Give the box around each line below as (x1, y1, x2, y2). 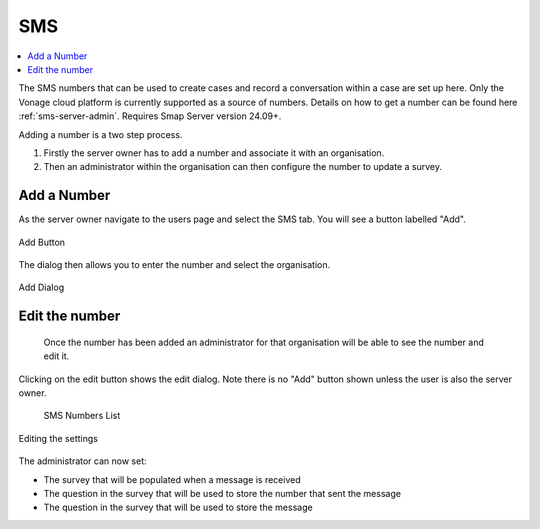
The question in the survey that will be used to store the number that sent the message (43, 487, 402, 499)
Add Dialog (18, 281, 65, 294)
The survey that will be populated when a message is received (43, 473, 301, 485)
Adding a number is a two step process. (18, 128, 183, 140)
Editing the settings (18, 432, 99, 444)
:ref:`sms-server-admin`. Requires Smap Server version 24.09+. (18, 110, 282, 122)
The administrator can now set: (18, 455, 147, 467)
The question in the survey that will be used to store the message (43, 501, 314, 514)
